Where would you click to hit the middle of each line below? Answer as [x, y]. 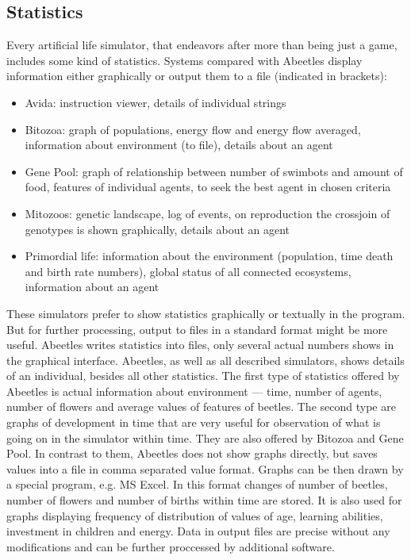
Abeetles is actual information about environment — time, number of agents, [194, 391]
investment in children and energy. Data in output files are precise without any [198, 531]
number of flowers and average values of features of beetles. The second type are [201, 407]
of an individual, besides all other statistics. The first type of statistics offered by [203, 376]
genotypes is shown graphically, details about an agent [157, 229]
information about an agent [92, 287]
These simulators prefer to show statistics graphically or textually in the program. [206, 313]
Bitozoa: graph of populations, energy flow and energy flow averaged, [193, 129]
